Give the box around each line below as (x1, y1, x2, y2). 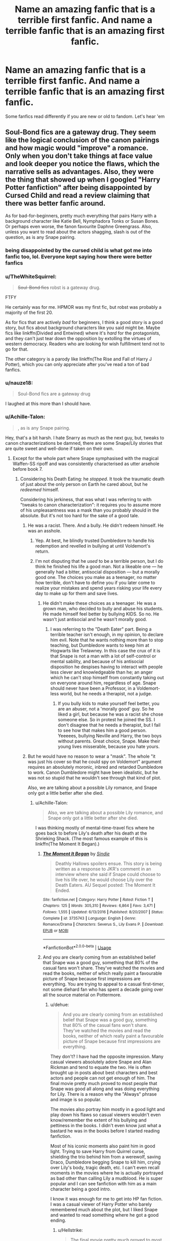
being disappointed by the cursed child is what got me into (5, 246, 152, 254)
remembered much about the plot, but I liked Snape (50, 1207, 158, 1213)
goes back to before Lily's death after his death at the (35, 830, 147, 836)
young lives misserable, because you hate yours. (58, 743, 160, 750)
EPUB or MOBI (42, 928, 69, 933)
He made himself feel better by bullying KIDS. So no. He (42, 611, 159, 617)
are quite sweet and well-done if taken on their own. (5, 445, 114, 451)
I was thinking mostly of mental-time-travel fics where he (35, 824, 155, 831)
